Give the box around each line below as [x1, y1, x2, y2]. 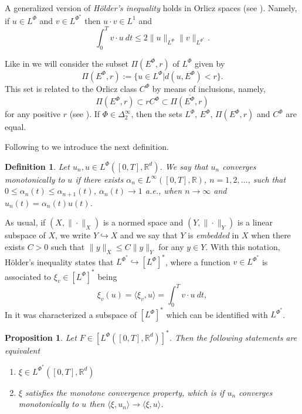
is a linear [237, 216, 273, 228]
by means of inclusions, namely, [152, 82, 266, 94]
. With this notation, [205, 240, 280, 252]
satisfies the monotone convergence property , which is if [25, 386, 225, 398]
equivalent [5, 344, 40, 356]
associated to [5, 270, 52, 282]
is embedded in [188, 229, 239, 241]
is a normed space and [103, 216, 184, 228]
